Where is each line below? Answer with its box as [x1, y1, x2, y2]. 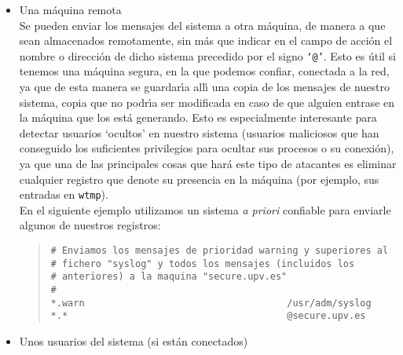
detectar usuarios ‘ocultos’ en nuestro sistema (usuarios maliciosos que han [19, 124, 379, 141]
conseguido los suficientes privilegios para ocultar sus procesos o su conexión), [19, 140, 394, 156]
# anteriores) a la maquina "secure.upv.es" [50, 271, 288, 283]
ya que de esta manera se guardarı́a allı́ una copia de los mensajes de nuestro [19, 79, 390, 95]
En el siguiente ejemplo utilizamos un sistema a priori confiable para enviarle [19, 201, 391, 218]
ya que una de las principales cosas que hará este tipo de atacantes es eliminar [19, 156, 397, 171]
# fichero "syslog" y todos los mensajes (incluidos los [50, 258, 355, 269]
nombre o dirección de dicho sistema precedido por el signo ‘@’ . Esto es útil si [19, 47, 397, 64]
